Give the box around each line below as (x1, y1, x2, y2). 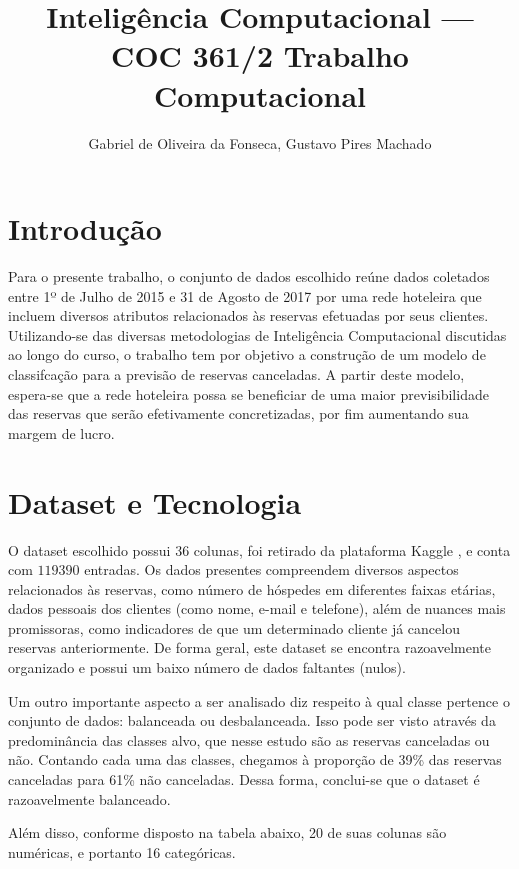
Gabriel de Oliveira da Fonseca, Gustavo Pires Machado (88, 132, 432, 153)
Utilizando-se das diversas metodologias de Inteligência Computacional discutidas (8, 324, 507, 345)
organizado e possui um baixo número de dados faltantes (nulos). (8, 657, 406, 678)
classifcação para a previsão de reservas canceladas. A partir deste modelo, (8, 364, 465, 384)
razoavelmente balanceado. (8, 788, 171, 809)
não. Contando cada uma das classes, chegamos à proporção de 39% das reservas (8, 749, 502, 770)
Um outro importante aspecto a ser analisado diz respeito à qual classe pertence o (8, 690, 510, 711)
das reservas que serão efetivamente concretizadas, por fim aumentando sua (8, 403, 469, 424)
